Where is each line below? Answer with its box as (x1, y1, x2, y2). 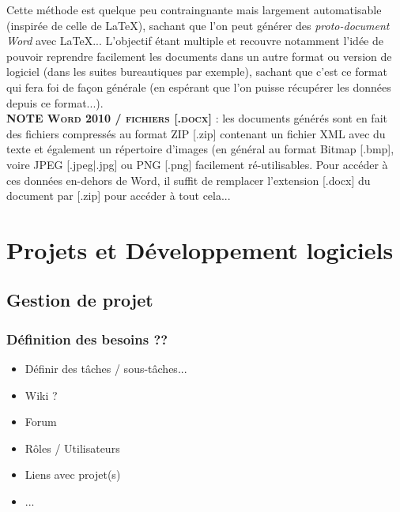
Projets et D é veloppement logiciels (6, 233, 394, 265)
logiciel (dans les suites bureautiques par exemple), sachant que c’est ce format (6, 63, 388, 80)
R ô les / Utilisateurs (25, 439, 120, 456)
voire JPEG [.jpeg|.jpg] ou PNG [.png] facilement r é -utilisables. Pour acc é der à (6, 156, 388, 172)
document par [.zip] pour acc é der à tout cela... (6, 187, 231, 204)
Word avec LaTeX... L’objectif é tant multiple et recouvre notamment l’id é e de (6, 32, 383, 49)
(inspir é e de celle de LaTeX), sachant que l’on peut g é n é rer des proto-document (6, 17, 390, 33)
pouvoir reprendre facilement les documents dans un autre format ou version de (6, 47, 392, 64)
